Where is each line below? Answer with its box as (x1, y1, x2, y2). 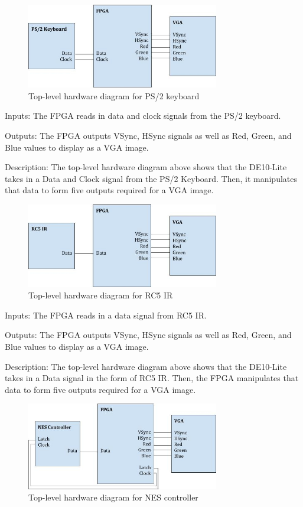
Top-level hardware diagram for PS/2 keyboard (28, 89, 200, 102)
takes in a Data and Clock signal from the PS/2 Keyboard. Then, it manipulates (5, 172, 297, 184)
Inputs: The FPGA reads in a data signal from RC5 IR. (5, 308, 207, 321)
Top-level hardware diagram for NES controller (28, 491, 198, 503)
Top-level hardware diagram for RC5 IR (28, 289, 173, 301)
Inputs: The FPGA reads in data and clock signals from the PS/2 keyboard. (5, 109, 281, 122)
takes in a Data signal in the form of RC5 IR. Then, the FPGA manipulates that (5, 372, 299, 384)
